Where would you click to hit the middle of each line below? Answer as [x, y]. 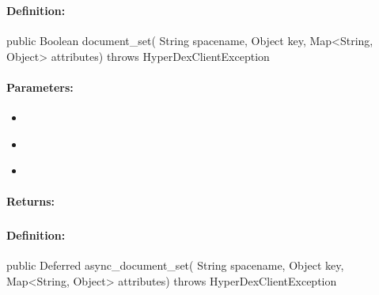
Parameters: [40, 87]
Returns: [31, 201]
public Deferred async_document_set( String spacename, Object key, [175, 265]
